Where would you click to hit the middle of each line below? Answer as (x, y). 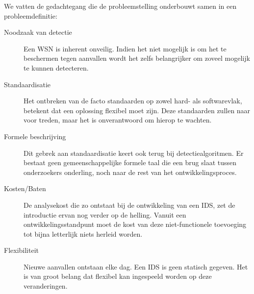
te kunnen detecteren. (56, 67)
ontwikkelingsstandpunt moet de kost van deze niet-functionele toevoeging (135, 224)
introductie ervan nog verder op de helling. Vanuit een (105, 214)
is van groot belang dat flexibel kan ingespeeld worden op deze (118, 276)
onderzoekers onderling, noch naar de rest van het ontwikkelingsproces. (130, 172)
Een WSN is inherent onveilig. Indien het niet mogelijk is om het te (125, 48)
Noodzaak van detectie (38, 32)
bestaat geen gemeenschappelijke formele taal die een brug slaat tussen (130, 162)
